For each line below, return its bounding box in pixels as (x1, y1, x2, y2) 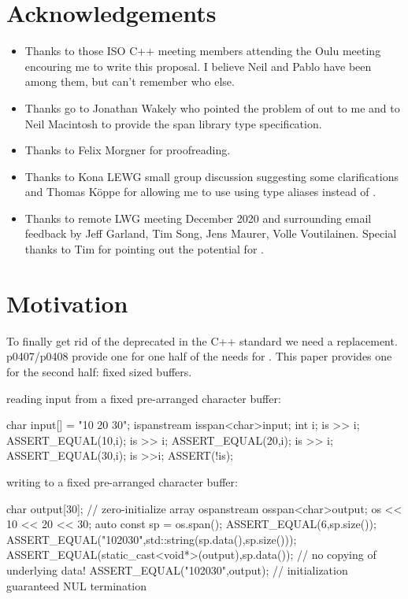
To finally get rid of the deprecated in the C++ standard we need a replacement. (6, 332, 398, 349)
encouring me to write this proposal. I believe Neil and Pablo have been (24, 57, 372, 74)
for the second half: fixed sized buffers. (6, 363, 192, 379)
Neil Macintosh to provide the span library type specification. (24, 115, 322, 131)
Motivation (6, 287, 128, 319)
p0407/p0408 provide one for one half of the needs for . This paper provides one (6, 348, 392, 364)
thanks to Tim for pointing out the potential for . (24, 241, 264, 257)
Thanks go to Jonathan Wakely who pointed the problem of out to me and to (24, 99, 400, 116)
